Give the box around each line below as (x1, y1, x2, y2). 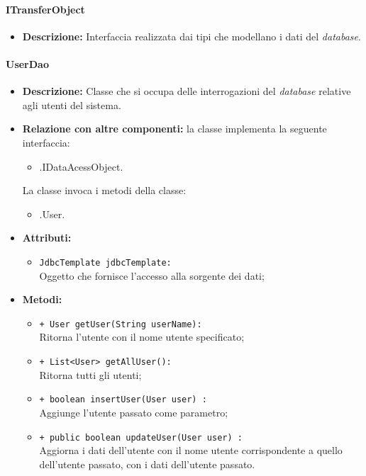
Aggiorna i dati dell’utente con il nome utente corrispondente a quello (39, 443, 343, 458)
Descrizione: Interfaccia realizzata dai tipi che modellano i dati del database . (22, 28, 361, 43)
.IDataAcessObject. (39, 159, 123, 174)
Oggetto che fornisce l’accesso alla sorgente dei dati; (39, 268, 265, 283)
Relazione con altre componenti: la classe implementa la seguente (22, 121, 327, 136)
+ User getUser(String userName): (39, 319, 202, 329)
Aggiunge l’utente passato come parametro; (39, 404, 228, 419)
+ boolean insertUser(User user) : (39, 395, 207, 405)
